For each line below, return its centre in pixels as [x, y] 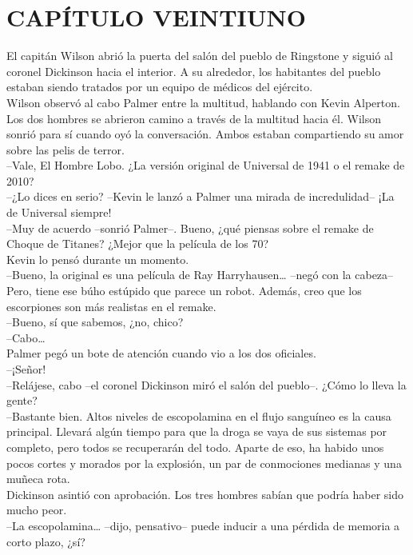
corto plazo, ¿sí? [46, 541]
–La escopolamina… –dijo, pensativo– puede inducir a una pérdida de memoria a [203, 525]
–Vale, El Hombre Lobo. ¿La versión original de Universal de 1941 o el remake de [206, 165]
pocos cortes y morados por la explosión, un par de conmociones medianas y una [204, 463]
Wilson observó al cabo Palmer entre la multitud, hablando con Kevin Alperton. [203, 102]
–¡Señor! [26, 369]
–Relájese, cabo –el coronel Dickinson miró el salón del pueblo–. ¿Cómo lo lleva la [206, 384]
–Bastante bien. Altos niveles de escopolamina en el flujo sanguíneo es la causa [199, 415]
